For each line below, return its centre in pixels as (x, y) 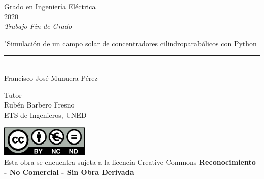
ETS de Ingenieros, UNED (45, 114)
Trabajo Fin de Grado (38, 26)
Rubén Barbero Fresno (39, 105)
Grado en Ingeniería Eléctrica (50, 6)
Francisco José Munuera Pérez (51, 77)
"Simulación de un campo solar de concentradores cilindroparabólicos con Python (130, 43)
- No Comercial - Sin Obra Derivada (69, 172)
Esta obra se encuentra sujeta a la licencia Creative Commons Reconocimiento (130, 162)
